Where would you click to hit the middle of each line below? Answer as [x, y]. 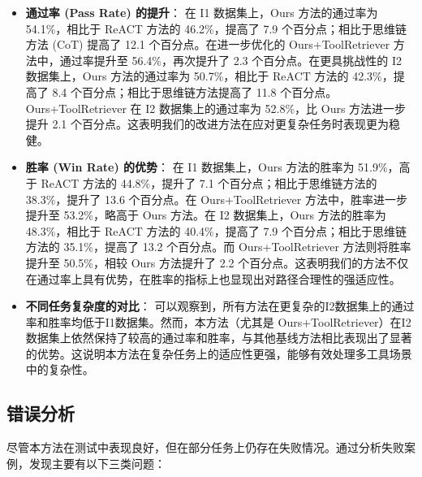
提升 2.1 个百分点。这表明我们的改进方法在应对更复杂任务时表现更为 [207, 124]
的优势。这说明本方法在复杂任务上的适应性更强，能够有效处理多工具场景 [219, 353]
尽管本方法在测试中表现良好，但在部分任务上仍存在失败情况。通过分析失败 [205, 447]
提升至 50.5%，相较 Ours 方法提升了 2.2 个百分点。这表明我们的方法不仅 [217, 262]
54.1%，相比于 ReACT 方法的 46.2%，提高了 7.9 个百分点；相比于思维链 [216, 28]
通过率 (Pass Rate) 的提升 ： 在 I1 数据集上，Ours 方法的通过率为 [202, 12]
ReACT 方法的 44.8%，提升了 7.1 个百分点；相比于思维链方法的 [209, 182]
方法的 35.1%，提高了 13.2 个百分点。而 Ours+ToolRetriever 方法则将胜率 [218, 247]
